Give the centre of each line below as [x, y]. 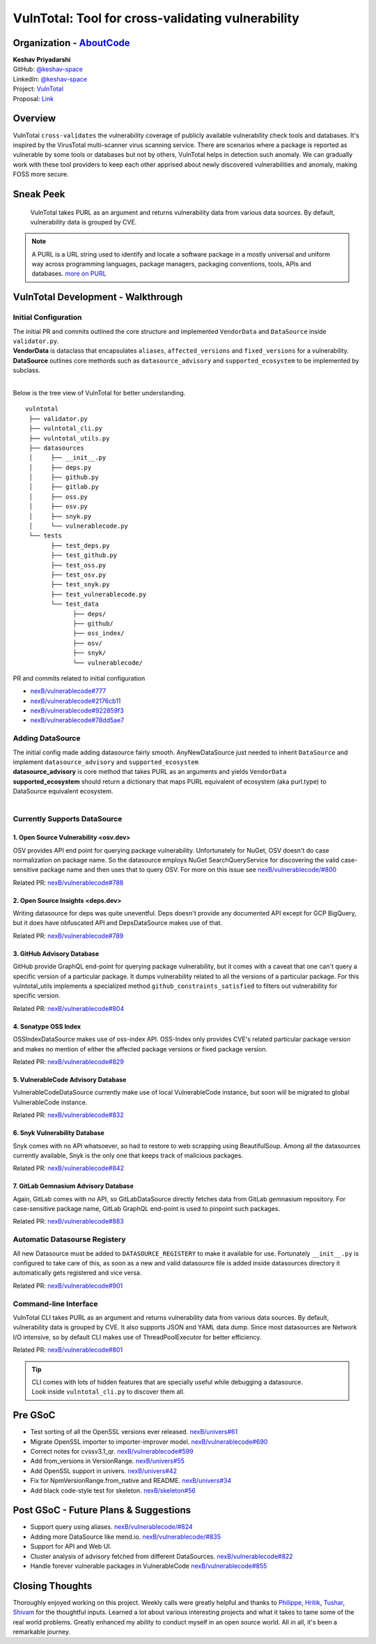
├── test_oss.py [79, 565]
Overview [34, 119]
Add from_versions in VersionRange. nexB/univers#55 [107, 1461]
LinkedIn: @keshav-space [50, 79]
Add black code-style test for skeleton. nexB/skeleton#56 [113, 1490]
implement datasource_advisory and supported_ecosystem [105, 762]
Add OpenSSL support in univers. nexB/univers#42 [104, 1470]
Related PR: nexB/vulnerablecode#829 [69, 1061]
